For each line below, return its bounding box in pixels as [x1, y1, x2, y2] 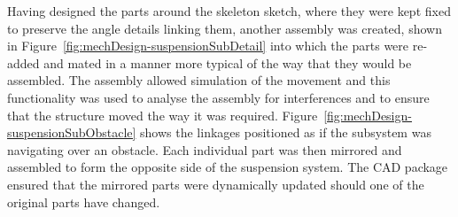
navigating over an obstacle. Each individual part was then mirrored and [7, 140, 402, 159]
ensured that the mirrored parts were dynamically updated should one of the [7, 174, 424, 193]
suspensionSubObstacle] [7, 123, 136, 142]
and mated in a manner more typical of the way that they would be [43, 53, 412, 72]
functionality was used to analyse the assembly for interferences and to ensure [7, 88, 430, 106]
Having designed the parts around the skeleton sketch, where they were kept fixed [7, 2, 451, 19]
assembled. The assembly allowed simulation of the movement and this [7, 71, 391, 89]
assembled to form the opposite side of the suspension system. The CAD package [7, 158, 448, 176]
